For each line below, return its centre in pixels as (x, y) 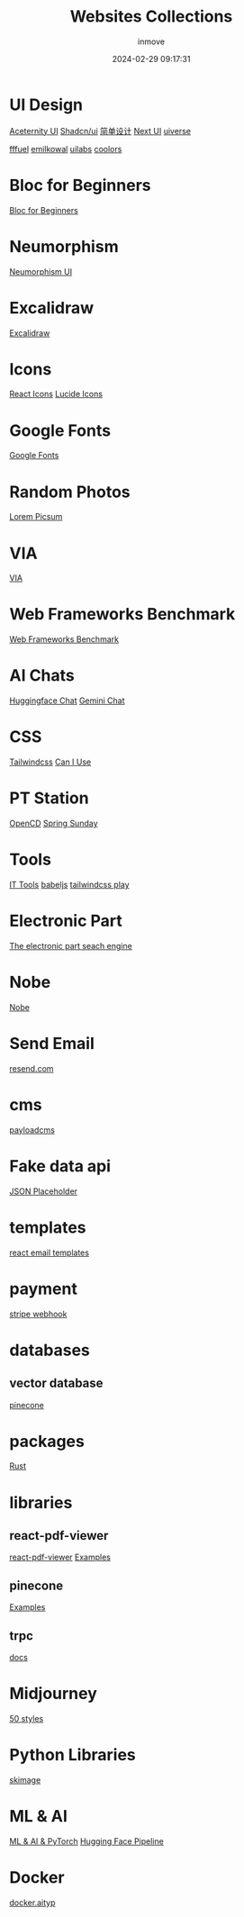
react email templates (50, 1252)
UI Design (46, 104)
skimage (25, 1779)
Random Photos (70, 492)
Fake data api (60, 1166)
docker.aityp (32, 1903)
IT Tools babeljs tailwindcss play (69, 884)
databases (50, 1350)
